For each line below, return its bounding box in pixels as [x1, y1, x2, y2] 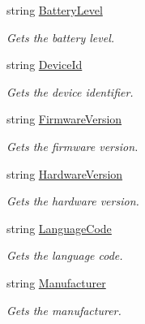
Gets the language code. [6, 247, 123, 264]
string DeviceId [6, 56, 83, 73]
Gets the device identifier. [6, 83, 134, 100]
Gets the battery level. [6, 28, 115, 45]
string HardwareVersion [6, 165, 123, 182]
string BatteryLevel [6, 2, 103, 18]
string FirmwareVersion [6, 110, 122, 127]
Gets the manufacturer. [6, 301, 122, 318]
